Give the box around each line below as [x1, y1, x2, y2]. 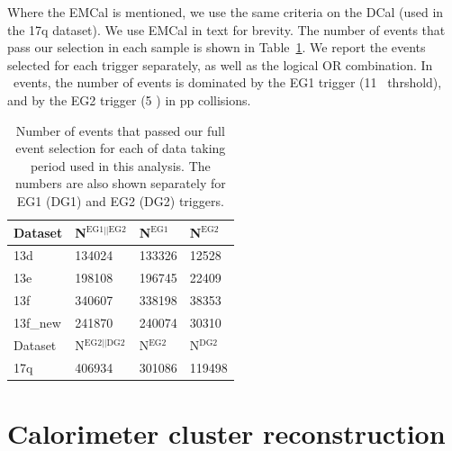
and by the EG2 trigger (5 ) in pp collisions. [7, 90, 251, 109]
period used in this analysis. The [30, 156, 211, 175]
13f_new [14, 312, 61, 331]
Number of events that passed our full [15, 121, 225, 140]
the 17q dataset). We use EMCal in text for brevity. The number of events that [7, 20, 446, 39]
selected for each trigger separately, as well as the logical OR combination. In [7, 55, 433, 74]
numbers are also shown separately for [14, 174, 226, 193]
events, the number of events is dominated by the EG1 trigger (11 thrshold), [13, 73, 442, 92]
